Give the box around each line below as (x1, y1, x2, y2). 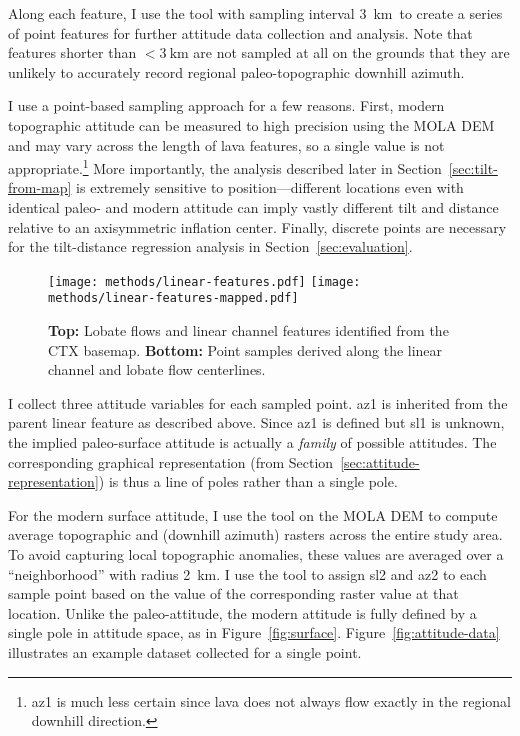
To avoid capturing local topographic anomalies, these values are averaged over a (8, 544, 504, 565)
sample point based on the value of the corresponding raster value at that (8, 583, 459, 604)
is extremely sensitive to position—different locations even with (76, 177, 464, 198)
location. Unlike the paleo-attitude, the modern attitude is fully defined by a (8, 602, 477, 623)
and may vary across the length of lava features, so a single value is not (8, 134, 445, 155)
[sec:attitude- (340, 451, 420, 472)
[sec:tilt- (448, 157, 498, 178)
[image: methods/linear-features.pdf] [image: (48, 274, 361, 289)
